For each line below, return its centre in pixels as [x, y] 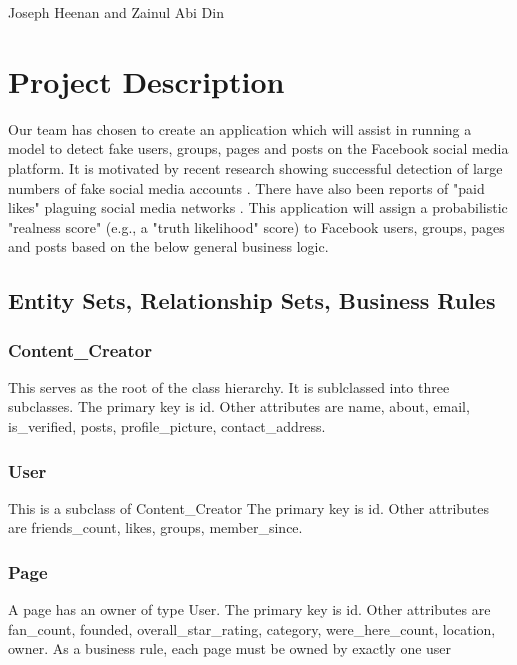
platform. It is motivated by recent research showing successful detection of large [255, 167]
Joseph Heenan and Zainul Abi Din [116, 12]
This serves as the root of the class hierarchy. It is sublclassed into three [229, 386]
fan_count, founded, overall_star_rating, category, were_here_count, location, [252, 628]
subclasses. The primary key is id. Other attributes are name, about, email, [239, 406]
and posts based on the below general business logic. [168, 246]
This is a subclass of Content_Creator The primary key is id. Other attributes [249, 507]
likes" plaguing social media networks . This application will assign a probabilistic [258, 207]
